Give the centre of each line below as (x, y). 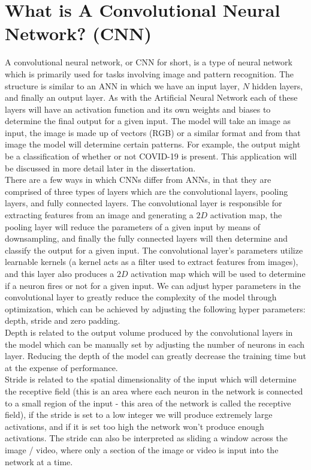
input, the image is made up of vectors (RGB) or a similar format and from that (153, 132)
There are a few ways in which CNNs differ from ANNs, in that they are (138, 180)
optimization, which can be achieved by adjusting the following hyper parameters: (155, 308)
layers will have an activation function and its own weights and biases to (138, 109)
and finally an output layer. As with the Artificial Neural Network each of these (151, 97)
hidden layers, (277, 85)
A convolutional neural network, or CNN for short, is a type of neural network (149, 62)
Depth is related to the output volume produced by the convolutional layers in (149, 332)
